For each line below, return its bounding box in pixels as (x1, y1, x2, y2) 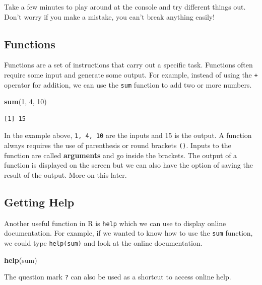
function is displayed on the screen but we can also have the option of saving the (4, 160, 253, 170)
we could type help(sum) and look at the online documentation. (4, 238, 203, 248)
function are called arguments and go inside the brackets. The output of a (4, 150, 237, 160)
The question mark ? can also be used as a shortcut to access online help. (4, 271, 231, 282)
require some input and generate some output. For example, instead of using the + (4, 69, 258, 80)
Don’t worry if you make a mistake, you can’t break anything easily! (4, 11, 215, 22)
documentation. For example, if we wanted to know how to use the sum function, (4, 228, 253, 238)
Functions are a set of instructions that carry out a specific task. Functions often (4, 59, 253, 70)
